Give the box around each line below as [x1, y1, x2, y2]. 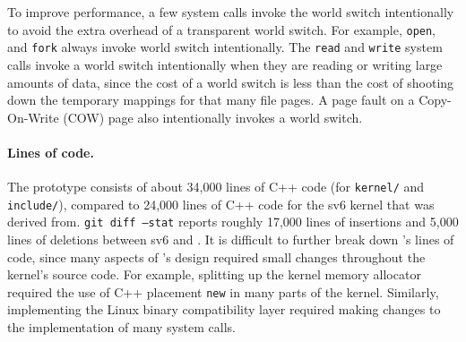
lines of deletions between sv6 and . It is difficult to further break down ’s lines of [7, 230, 454, 249]
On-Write [7, 107, 59, 126]
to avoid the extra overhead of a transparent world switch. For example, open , [7, 20, 436, 38]
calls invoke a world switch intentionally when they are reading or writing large [7, 55, 443, 73]
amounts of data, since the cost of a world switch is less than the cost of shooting [7, 73, 454, 91]
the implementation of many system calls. [7, 318, 236, 337]
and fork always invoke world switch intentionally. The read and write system [7, 38, 443, 56]
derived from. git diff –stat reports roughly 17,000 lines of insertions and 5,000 [7, 212, 459, 231]
